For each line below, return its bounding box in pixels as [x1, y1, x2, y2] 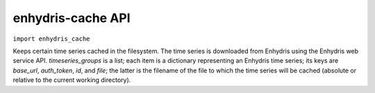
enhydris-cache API [12, 10, 131, 25]
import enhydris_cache [12, 34, 90, 43]
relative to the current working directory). [12, 76, 131, 84]
